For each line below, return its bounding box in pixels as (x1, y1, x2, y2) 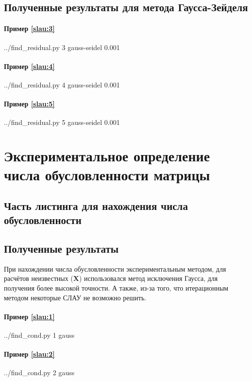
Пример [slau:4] (4, 61, 55, 71)
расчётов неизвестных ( (4, 273, 73, 283)
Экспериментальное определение (4, 146, 210, 166)
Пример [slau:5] (4, 99, 55, 109)
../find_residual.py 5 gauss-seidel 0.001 (4, 117, 120, 127)
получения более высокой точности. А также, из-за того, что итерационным (4, 283, 229, 293)
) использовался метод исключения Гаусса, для (79, 273, 218, 283)
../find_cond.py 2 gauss (4, 367, 75, 378)
